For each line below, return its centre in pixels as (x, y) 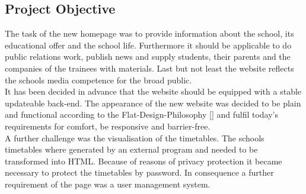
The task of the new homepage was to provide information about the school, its (149, 33)
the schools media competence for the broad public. (98, 80)
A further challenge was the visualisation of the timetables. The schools (135, 138)
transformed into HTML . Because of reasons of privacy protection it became (144, 161)
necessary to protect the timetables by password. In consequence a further (139, 172)
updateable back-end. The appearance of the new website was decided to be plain (153, 103)
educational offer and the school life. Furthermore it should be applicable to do (148, 45)
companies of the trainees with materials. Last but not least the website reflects (149, 68)
